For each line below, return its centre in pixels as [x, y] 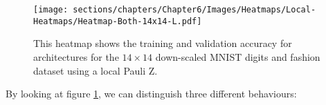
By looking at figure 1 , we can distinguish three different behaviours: [151, 94]
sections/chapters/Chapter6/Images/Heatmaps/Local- [194, 10]
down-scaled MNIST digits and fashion [238, 56]
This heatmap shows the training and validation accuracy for [163, 43]
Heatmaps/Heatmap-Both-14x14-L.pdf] [118, 21]
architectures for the [76, 56]
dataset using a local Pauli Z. [96, 70]
